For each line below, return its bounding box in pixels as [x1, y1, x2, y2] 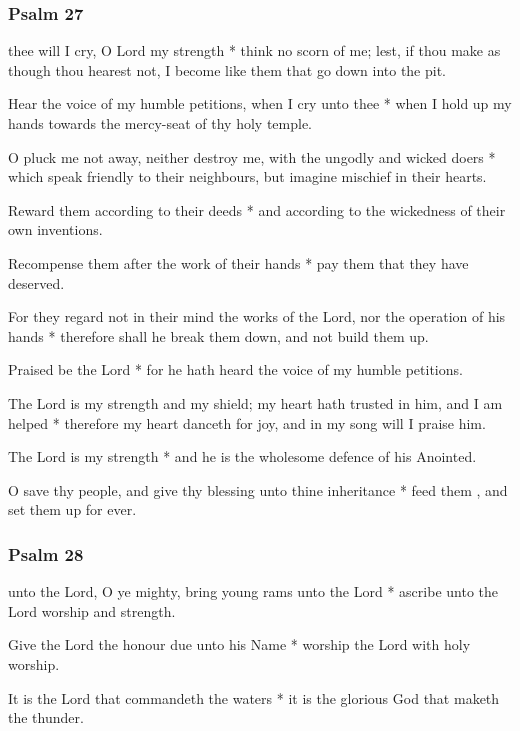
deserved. [8, 272, 65, 293]
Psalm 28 [8, 541, 84, 566]
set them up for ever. [8, 499, 137, 520]
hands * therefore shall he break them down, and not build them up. [8, 325, 429, 346]
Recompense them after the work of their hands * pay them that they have [8, 252, 469, 273]
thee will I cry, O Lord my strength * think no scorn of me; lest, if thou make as [8, 40, 501, 61]
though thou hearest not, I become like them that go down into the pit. [8, 59, 447, 80]
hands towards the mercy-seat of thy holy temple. [8, 113, 313, 133]
